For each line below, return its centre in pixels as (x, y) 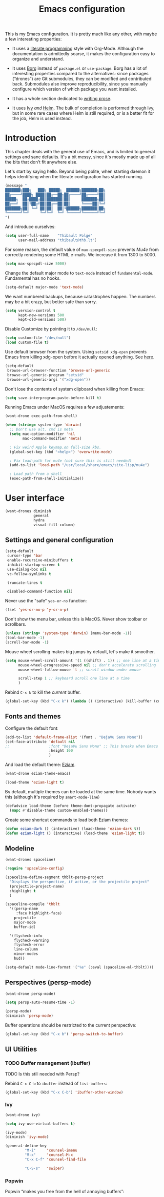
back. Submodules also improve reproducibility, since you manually (80, 84)
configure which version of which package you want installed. (74, 89)
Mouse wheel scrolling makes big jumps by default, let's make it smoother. (80, 651)
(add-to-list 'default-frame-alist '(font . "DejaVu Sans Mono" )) (74, 737)
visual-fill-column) (54, 525)
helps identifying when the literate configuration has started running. (74, 177)
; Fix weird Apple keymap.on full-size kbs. (55, 447)
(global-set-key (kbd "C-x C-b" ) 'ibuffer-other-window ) (64, 1092)
